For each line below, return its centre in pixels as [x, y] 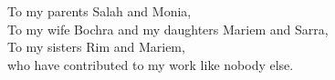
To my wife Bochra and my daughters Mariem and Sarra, [168, 29]
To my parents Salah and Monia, [99, 11]
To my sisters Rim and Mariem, [96, 47]
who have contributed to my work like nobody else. [151, 64]
